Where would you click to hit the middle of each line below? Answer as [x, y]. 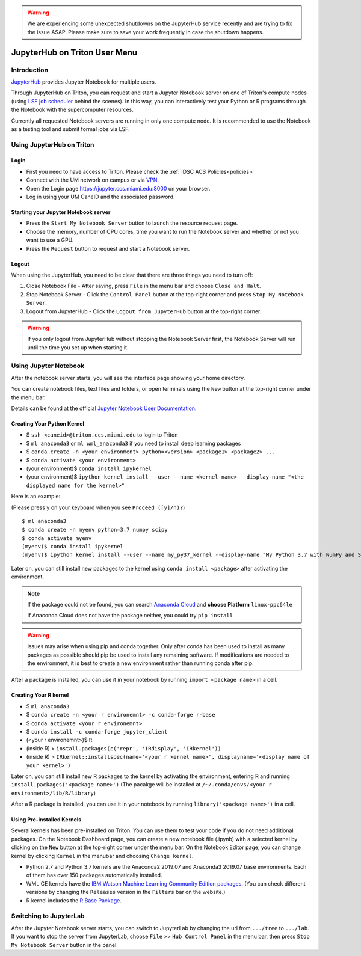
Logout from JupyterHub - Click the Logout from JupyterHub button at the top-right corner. [144, 311]
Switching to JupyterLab [48, 916]
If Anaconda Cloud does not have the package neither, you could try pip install [130, 616]
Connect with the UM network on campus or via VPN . [93, 180]
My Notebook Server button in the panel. [65, 945]
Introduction [29, 70]
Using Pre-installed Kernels [46, 820]
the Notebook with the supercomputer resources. [72, 110]
